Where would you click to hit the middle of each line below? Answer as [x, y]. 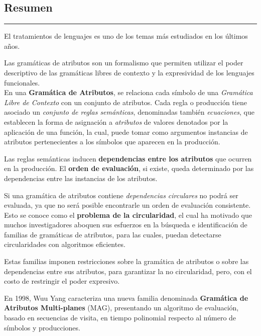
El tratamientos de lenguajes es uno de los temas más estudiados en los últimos [126, 36]
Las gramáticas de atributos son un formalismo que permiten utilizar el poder [124, 63]
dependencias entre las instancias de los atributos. [81, 178]
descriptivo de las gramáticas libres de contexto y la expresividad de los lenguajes [129, 72]
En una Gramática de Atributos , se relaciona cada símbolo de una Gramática [128, 92]
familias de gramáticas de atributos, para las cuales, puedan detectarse [113, 234]
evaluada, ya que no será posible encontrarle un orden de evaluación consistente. [127, 205]
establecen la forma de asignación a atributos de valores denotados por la [116, 121]
